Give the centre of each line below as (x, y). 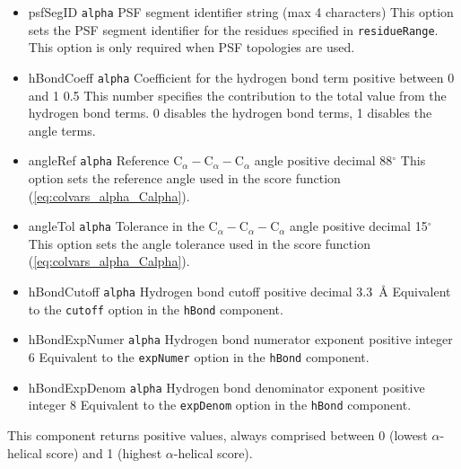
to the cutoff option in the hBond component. (156, 309)
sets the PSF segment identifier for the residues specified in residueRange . (233, 29)
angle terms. (62, 130)
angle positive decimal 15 (358, 226)
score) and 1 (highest (104, 452)
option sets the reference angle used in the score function (184, 178)
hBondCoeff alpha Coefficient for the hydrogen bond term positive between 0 (241, 77)
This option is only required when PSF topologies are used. (191, 47)
